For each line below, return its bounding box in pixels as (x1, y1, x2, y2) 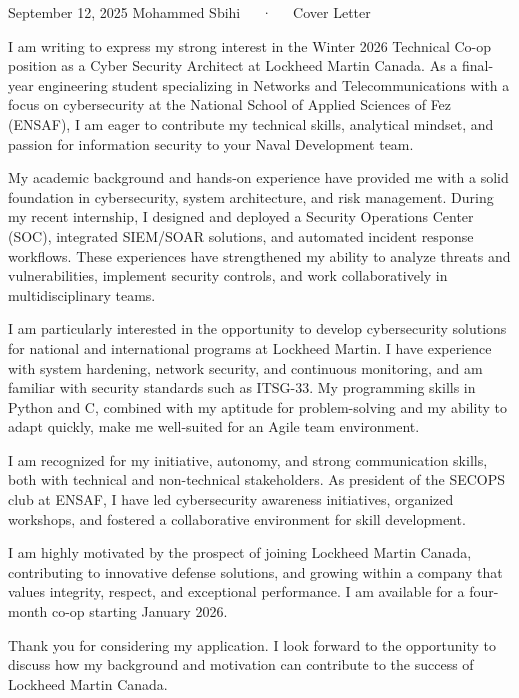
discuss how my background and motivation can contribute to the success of (8, 654, 474, 675)
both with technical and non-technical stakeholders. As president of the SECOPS (8, 469, 506, 490)
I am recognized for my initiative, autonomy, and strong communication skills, (8, 449, 488, 470)
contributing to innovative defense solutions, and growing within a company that (8, 561, 503, 582)
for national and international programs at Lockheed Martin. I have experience (8, 337, 492, 358)
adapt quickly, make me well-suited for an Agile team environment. (8, 416, 420, 437)
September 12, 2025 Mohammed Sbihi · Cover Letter (8, 2, 371, 22)
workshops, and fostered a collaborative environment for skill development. (8, 508, 466, 529)
